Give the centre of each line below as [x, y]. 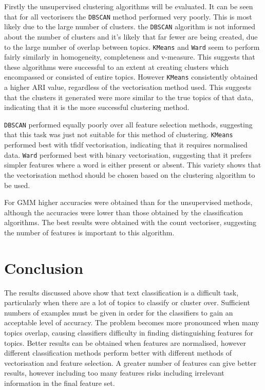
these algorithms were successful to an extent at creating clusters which [117, 67]
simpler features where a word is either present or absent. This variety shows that [133, 165]
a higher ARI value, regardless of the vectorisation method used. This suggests [128, 87]
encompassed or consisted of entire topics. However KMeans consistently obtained [131, 77]
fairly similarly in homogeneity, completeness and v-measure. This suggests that [130, 57]
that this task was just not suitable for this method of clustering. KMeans [119, 134]
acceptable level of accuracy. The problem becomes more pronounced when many [132, 322]
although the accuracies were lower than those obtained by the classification [124, 212]
